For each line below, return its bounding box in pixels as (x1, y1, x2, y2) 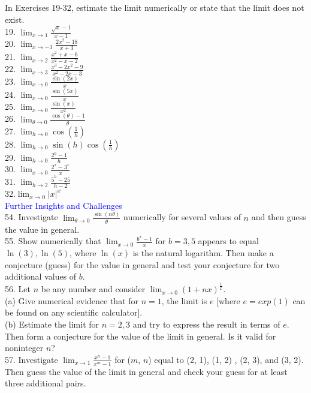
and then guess (251, 211, 306, 223)
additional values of (5, 270, 77, 283)
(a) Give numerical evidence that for (5, 294, 139, 307)
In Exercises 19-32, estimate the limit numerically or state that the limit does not (5, 1, 304, 13)
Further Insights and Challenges (5, 199, 122, 211)
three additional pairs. (5, 377, 86, 389)
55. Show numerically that (5, 235, 101, 247)
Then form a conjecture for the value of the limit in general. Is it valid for (5, 329, 276, 342)
